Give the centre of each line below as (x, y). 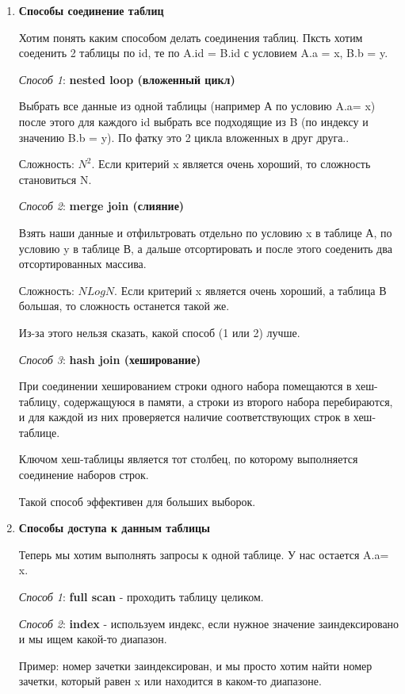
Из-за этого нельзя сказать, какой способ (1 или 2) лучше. (159, 332)
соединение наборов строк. (84, 475)
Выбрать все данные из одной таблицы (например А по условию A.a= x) (197, 106)
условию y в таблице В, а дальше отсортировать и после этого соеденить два (205, 248)
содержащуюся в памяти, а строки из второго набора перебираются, (228, 401)
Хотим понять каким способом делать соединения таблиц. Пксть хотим (191, 37)
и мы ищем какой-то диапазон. (93, 639)
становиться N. (55, 179)
